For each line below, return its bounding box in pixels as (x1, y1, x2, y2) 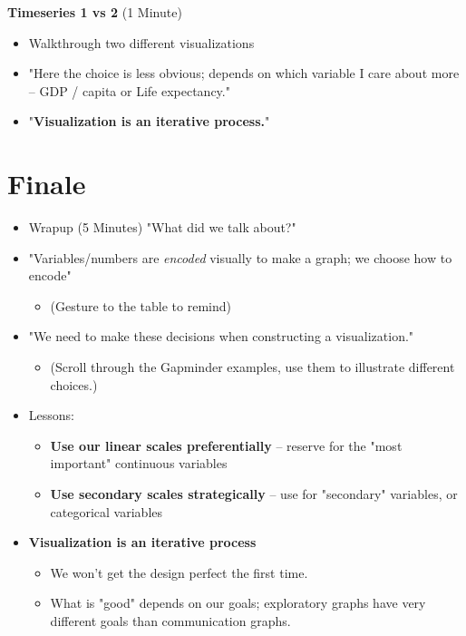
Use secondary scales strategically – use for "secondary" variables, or (50, 484, 458, 504)
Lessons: (28, 406, 74, 425)
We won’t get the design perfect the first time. (50, 563, 308, 582)
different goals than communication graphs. (50, 612, 291, 630)
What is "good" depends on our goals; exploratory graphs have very (50, 593, 426, 612)
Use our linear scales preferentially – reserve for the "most (50, 435, 403, 455)
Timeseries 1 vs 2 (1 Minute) (7, 3, 182, 21)
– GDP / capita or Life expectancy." (28, 81, 230, 100)
